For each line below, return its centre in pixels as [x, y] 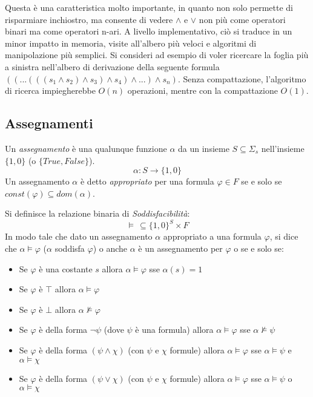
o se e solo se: [259, 248]
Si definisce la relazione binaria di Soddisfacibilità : [97, 213]
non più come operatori [242, 19]
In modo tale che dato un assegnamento [79, 236]
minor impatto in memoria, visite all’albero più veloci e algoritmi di [131, 43]
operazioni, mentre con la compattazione [203, 90]
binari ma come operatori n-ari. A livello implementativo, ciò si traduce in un [149, 31]
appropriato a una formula [212, 236]
